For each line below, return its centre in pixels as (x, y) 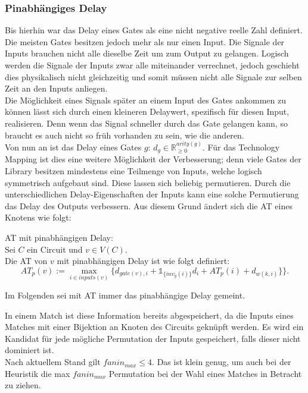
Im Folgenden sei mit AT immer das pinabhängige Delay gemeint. (125, 295)
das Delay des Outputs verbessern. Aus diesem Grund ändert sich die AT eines (149, 205)
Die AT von (26, 261)
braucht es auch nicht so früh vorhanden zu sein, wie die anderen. (125, 135)
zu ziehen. (23, 385)
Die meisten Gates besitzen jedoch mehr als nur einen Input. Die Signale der (145, 41)
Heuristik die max (38, 373)
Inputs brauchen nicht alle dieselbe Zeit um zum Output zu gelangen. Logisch (147, 53)
